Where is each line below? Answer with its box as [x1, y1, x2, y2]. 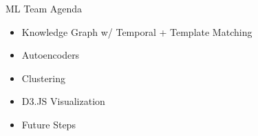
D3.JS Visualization [21, 94, 105, 108]
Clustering [21, 70, 65, 85]
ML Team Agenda [6, 1, 83, 15]
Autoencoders [21, 48, 80, 62]
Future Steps [21, 117, 76, 131]
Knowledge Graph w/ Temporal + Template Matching [21, 24, 252, 39]
